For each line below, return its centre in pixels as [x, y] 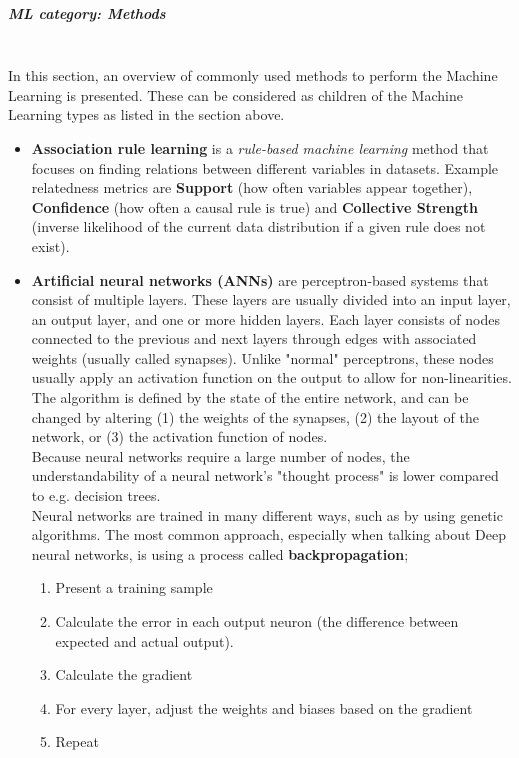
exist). [50, 245]
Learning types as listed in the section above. [146, 114]
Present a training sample [134, 587]
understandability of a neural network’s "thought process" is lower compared [265, 475]
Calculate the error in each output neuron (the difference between [257, 621]
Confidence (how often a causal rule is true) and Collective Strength [255, 206]
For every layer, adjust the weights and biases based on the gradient [264, 707]
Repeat [77, 741]
